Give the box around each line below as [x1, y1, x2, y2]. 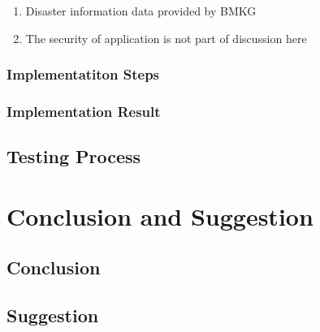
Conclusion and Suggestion [6, 199, 314, 232]
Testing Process [6, 144, 141, 169]
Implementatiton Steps [6, 64, 160, 84]
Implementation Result [6, 101, 161, 121]
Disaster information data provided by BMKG [25, 2, 257, 19]
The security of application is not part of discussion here [25, 29, 307, 46]
